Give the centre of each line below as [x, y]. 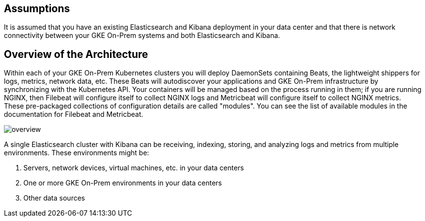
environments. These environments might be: [77, 153]
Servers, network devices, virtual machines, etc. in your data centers [134, 168]
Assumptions [37, 9]
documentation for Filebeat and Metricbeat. [74, 114]
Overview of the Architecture [76, 54]
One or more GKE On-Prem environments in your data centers [123, 183]
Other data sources [54, 198]
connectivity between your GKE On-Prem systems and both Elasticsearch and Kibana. [142, 36]
